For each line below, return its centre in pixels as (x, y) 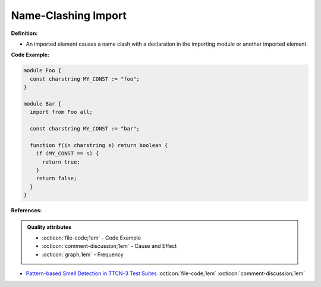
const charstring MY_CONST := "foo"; (85, 79)
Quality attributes (49, 227)
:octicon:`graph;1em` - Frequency (83, 254)
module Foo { (43, 71)
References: (26, 211)
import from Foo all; (62, 112)
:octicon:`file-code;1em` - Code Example (92, 238)
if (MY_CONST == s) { (67, 154)
